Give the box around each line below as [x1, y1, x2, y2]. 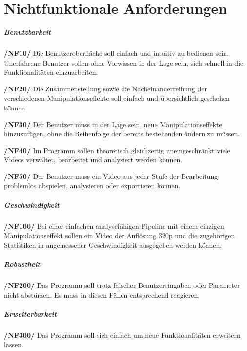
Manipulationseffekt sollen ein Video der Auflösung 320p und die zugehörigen [4, 230, 235, 241]
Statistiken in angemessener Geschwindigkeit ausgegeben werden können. [4, 240, 222, 250]
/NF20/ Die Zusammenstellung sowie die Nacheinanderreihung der [4, 83, 207, 93]
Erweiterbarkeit [4, 308, 57, 319]
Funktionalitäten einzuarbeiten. [4, 67, 98, 77]
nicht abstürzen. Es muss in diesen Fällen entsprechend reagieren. [4, 289, 200, 300]
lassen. [4, 339, 23, 350]
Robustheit [4, 259, 40, 269]
